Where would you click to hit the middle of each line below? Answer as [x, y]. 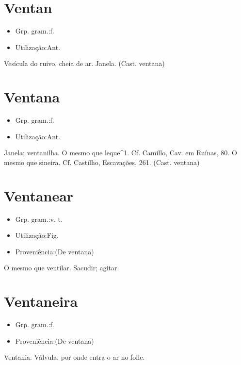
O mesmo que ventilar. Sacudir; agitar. [62, 268]
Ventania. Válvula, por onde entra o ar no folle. [74, 357]
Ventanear [39, 195]
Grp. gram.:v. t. [39, 219]
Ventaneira [41, 301]
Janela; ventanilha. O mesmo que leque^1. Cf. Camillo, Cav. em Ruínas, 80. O [120, 153]
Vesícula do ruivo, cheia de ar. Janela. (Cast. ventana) [84, 63]
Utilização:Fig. [37, 235]
